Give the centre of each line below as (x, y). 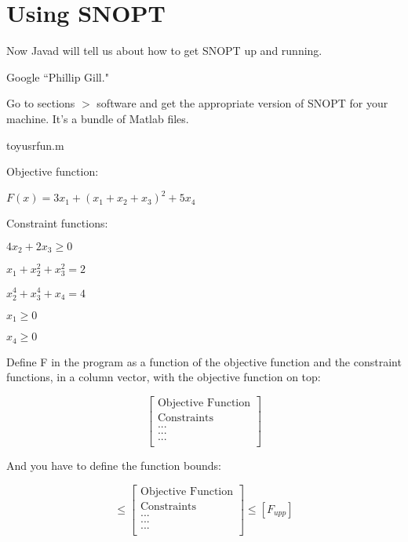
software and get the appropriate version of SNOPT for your (242, 103)
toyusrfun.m (35, 145)
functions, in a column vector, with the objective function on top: (164, 377)
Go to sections (41, 103)
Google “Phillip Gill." (58, 76)
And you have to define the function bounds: (114, 465)
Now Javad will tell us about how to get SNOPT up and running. (164, 51)
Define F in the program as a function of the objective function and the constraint (204, 361)
